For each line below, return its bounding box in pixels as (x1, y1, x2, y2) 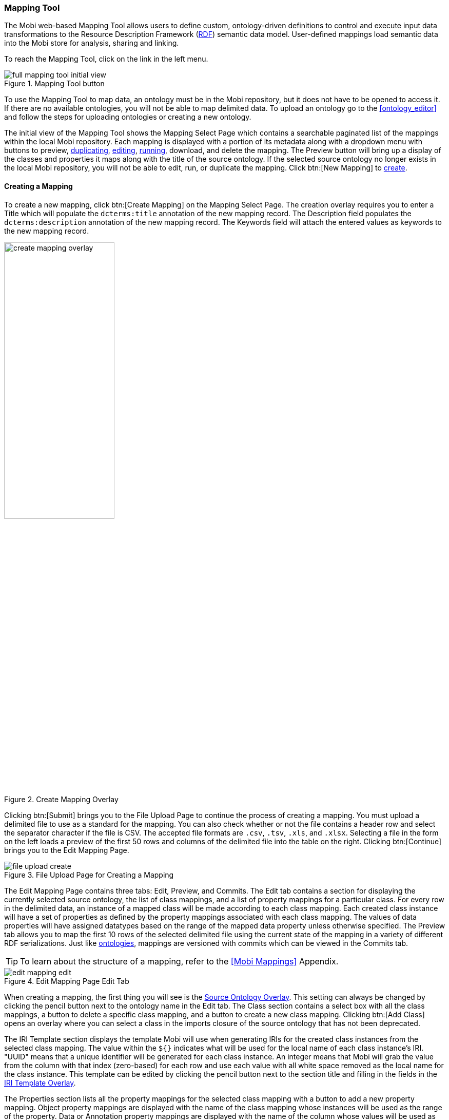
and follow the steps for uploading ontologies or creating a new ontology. (4, 112, 251, 122)
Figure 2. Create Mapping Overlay (4, 794, 119, 804)
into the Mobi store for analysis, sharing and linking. (4, 39, 179, 48)
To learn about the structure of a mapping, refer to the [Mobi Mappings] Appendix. (20, 956, 339, 966)
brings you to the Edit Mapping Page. (4, 845, 129, 855)
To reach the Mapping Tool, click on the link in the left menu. (4, 54, 208, 64)
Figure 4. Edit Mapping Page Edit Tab (4, 976, 129, 985)
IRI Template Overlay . (4, 1078, 76, 1087)
